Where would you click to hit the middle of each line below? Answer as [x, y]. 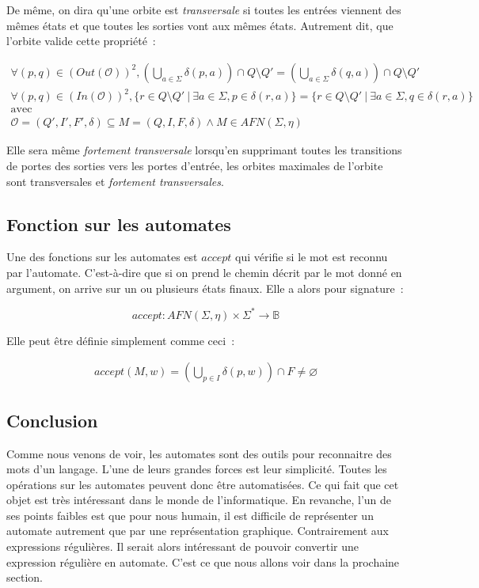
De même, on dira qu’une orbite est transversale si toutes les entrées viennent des [204, 9]
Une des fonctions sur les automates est [102, 257]
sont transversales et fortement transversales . [115, 181]
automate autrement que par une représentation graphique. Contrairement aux [198, 531]
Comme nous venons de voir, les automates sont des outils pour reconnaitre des [199, 453]
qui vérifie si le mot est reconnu [312, 257]
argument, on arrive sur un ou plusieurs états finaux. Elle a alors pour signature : [205, 288]
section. [25, 577]
